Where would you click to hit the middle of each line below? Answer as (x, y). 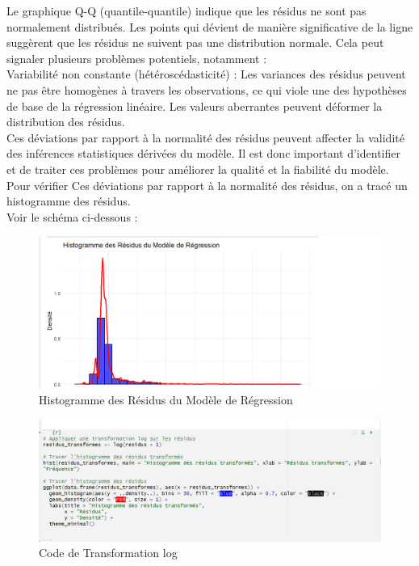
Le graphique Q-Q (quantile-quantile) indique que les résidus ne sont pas (186, 11)
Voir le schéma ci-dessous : (72, 216)
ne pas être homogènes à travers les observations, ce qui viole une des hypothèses (207, 89)
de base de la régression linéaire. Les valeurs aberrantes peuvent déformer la (195, 106)
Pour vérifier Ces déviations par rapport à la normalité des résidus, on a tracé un (207, 185)
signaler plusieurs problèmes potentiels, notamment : (137, 58)
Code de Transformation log (108, 553)
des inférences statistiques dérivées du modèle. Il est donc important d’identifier (203, 153)
